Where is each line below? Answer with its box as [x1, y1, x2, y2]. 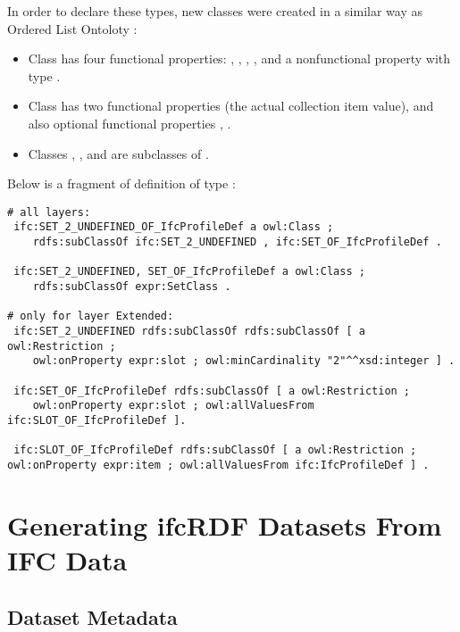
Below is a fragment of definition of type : [7, 174, 236, 193]
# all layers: [7, 205, 91, 219]
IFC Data [7, 541, 128, 578]
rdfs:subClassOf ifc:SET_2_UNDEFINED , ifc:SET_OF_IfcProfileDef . [32, 236, 442, 249]
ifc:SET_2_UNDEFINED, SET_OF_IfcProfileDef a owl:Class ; [13, 265, 365, 279]
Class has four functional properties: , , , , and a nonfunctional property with [28, 49, 451, 68]
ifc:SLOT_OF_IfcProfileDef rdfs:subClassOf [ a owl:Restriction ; [13, 444, 417, 457]
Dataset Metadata [7, 603, 178, 630]
